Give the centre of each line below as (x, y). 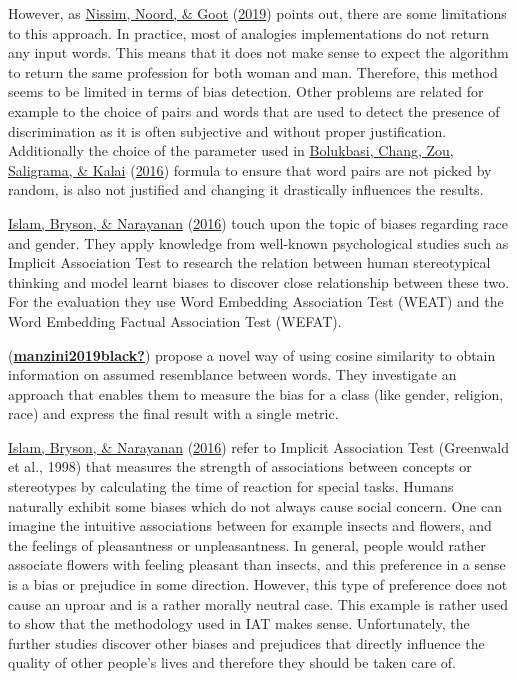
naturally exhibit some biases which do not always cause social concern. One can (255, 505)
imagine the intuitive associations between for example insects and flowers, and (250, 525)
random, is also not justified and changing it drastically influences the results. (246, 189)
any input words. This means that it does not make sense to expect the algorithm (258, 52)
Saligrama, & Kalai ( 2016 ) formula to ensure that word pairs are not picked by (250, 169)
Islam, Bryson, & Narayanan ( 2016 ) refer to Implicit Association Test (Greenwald (258, 446)
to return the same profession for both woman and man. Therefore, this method (253, 71)
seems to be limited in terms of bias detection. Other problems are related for (246, 91)
